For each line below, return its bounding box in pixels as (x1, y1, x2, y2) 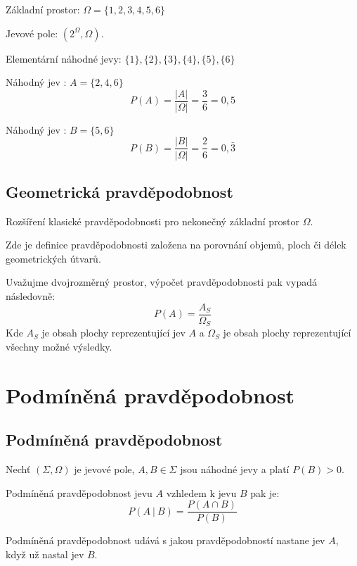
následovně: (6, 289, 56, 303)
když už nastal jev (6, 546, 84, 561)
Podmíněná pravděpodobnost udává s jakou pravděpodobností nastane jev (6, 533, 325, 548)
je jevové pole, (74, 461, 135, 476)
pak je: (250, 485, 280, 500)
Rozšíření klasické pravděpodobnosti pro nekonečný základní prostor (6, 213, 300, 228)
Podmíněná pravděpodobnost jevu (6, 485, 152, 500)
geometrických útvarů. (6, 251, 101, 265)
